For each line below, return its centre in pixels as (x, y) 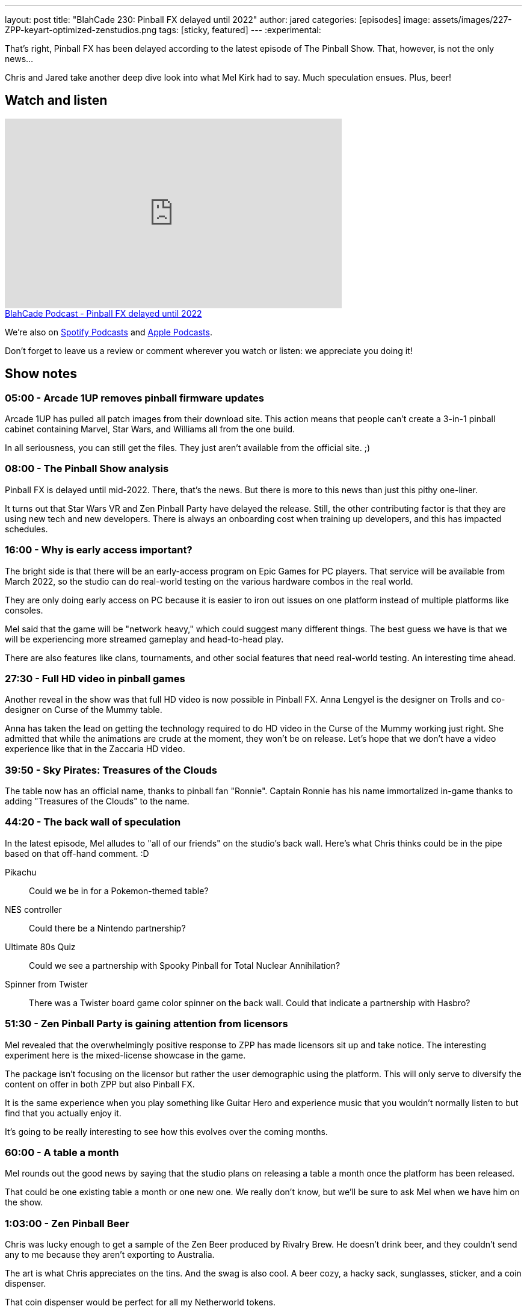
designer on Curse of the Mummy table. (84, 710)
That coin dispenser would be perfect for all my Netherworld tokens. (140, 1302)
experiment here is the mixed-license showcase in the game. (125, 1055)
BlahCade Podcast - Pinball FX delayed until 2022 (103, 313)
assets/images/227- (472, 20)
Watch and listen (56, 101)
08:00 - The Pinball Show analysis (87, 469)
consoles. (24, 610)
